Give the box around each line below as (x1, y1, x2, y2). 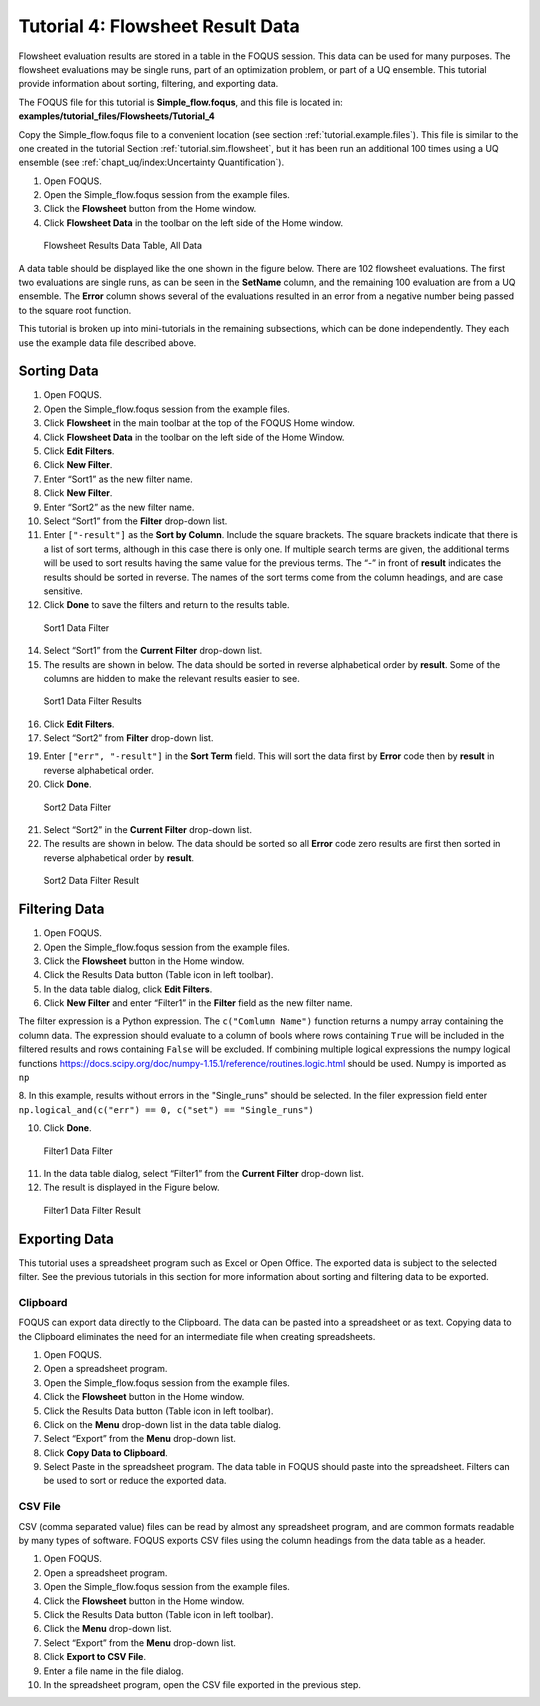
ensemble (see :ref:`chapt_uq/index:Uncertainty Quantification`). (18, 156, 285, 169)
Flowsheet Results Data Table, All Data (43, 240, 202, 252)
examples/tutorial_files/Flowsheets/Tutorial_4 (18, 110, 215, 122)
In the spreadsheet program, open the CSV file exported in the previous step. (43, 1678, 362, 1690)
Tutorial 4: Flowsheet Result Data (18, 15, 300, 37)
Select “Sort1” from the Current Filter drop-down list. (43, 645, 263, 657)
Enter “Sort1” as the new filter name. (43, 473, 194, 485)
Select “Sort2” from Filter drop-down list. (43, 732, 214, 744)
